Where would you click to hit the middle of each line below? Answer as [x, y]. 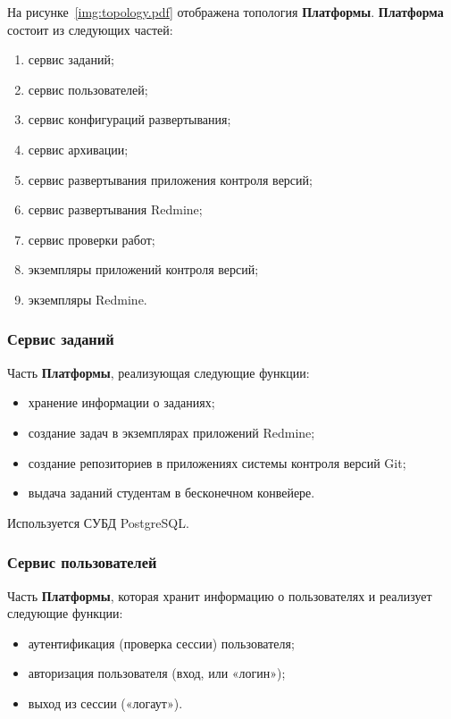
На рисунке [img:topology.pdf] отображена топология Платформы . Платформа [225, 12]
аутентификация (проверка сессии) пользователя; [161, 643]
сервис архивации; [78, 149]
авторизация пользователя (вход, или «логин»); [157, 673]
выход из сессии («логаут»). [105, 702]
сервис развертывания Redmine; [115, 209]
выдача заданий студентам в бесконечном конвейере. [171, 493]
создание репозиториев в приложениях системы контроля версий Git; [217, 462]
